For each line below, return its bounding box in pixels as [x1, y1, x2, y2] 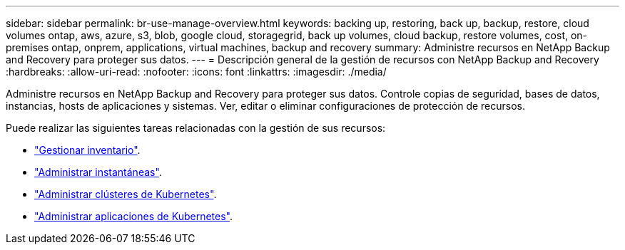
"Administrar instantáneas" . [34, 166, 162, 178]
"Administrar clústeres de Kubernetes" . [34, 188, 217, 200]
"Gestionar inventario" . [34, 144, 141, 156]
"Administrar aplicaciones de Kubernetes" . [34, 210, 233, 222]
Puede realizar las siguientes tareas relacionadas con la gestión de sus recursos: [6, 122, 386, 134]
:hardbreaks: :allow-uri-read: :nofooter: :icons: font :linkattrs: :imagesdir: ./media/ [6, 66, 387, 78]
